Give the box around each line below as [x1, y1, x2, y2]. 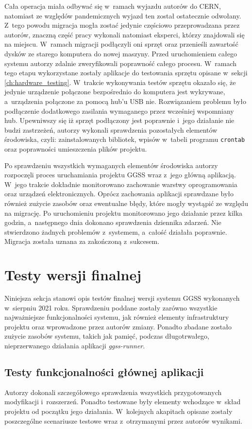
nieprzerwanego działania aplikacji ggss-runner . [4, 341, 145, 350]
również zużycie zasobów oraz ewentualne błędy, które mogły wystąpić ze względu [4, 198, 248, 208]
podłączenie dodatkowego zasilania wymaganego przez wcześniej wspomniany [4, 105, 234, 116]
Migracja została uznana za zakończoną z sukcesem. [4, 236, 160, 246]
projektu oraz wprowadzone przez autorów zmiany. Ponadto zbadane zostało [4, 321, 232, 331]
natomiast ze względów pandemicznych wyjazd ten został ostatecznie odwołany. [4, 10, 241, 20]
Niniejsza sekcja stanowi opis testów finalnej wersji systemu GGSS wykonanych [4, 293, 240, 303]
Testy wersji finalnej [4, 265, 141, 285]
